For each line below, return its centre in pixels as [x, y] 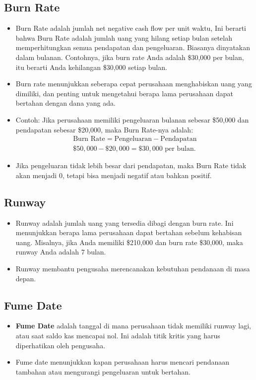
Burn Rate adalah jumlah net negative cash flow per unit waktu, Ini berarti [131, 28]
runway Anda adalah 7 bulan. [61, 252]
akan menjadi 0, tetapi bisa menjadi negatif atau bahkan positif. [114, 175]
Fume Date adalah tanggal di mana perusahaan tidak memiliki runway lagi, [133, 326]
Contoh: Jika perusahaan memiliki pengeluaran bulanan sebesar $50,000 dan [132, 119]
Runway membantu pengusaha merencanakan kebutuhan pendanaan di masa [133, 268]
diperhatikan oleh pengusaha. [61, 345]
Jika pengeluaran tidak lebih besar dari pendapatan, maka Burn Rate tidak [131, 165]
